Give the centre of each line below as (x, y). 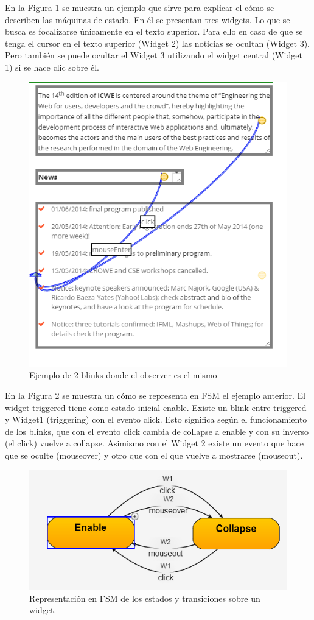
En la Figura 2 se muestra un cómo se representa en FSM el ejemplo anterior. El (155, 395)
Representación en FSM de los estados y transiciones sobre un (145, 598)
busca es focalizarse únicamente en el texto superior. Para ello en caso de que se (154, 31)
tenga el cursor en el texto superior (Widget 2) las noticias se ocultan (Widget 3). (158, 43)
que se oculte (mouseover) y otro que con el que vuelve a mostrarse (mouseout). (154, 455)
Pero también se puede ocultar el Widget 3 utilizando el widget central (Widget (154, 55)
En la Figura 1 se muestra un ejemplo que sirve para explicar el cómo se (140, 7)
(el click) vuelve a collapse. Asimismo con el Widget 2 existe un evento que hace (154, 443)
